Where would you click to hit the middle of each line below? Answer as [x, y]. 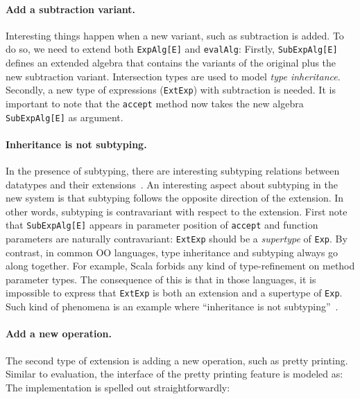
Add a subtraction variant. [70, 9]
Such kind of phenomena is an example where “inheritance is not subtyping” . [172, 307]
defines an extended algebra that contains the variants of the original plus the [171, 63]
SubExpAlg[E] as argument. [65, 117]
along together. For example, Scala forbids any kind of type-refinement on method [180, 266]
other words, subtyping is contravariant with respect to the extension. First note [177, 211]
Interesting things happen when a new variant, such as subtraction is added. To [175, 35]
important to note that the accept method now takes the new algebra [155, 103]
